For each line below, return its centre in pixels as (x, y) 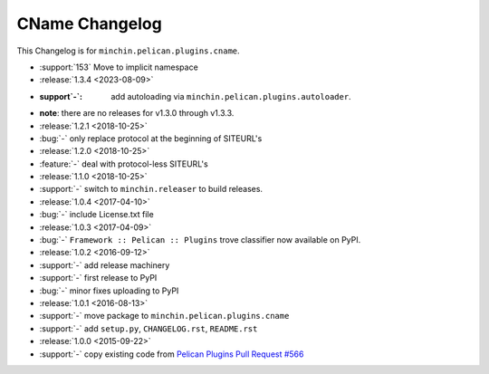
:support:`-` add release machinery (105, 265)
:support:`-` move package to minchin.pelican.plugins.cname (164, 316)
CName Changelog (89, 24)
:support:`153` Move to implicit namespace (119, 67)
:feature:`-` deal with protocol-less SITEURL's (124, 164)
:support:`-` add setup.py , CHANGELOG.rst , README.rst (149, 328)
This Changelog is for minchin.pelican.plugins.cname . (128, 51)
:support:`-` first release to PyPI (98, 278)
